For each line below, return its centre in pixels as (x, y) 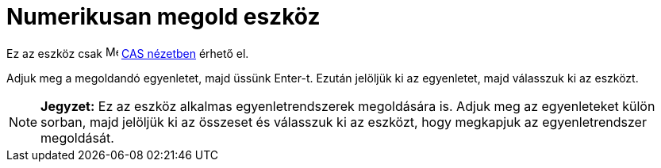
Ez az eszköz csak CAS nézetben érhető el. (128, 53)
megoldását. (77, 137)
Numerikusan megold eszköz (163, 17)
